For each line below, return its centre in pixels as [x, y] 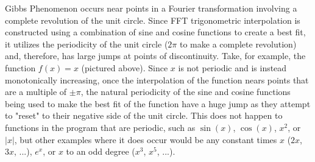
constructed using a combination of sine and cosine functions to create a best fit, [155, 32]
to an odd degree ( [101, 151]
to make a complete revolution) [238, 44]
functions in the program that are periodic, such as [100, 127]
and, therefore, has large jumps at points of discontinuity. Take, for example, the [155, 56]
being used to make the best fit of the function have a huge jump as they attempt [158, 103]
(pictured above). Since [125, 67]
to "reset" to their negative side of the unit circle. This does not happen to [144, 115]
